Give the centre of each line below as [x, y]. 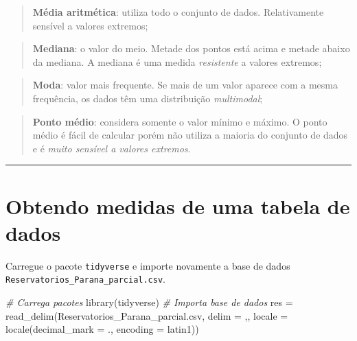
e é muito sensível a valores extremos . [112, 148]
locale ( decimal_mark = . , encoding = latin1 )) [102, 329]
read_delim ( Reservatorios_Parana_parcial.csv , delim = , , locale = [147, 315]
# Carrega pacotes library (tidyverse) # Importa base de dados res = [149, 302]
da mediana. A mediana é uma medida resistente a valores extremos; [177, 61]
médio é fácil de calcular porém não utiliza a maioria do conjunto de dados [190, 135]
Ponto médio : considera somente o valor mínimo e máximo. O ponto [180, 121]
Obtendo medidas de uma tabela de [178, 205]
